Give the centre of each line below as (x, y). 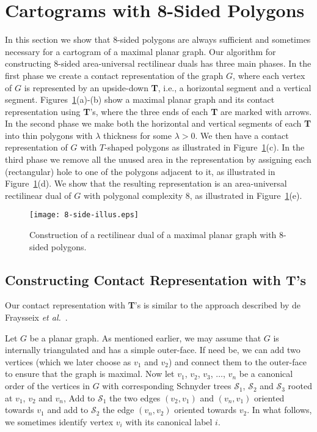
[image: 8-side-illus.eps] (84, 215)
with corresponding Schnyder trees (167, 386)
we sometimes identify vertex (59, 421)
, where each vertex (269, 75)
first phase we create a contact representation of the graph (114, 75)
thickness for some (137, 135)
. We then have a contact (242, 135)
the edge (118, 410)
